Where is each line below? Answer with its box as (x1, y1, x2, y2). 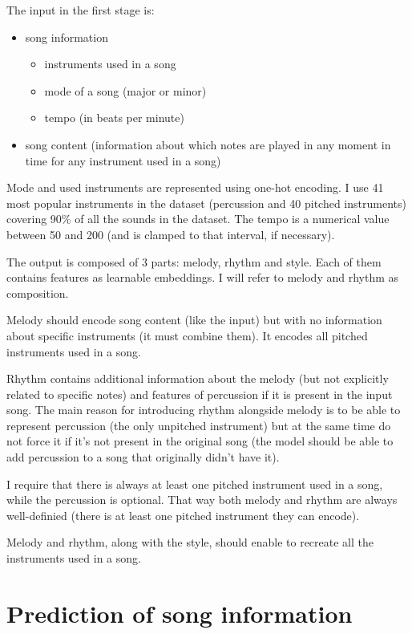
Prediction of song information (6, 596, 353, 629)
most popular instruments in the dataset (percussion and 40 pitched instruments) (6, 194, 406, 211)
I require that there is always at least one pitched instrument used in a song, (6, 475, 383, 492)
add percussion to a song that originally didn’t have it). (6, 449, 280, 465)
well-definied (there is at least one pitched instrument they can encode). (6, 506, 360, 523)
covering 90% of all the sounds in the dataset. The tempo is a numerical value (6, 210, 390, 227)
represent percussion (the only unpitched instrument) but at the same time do (6, 417, 391, 433)
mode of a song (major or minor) (44, 82, 207, 99)
